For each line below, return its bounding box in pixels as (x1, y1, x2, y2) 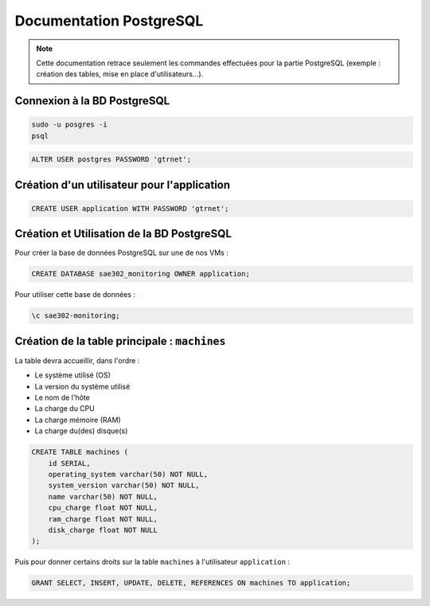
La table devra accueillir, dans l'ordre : (14, 355, 140, 366)
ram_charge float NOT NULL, (48, 514, 158, 523)
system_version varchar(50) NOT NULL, (48, 481, 200, 490)
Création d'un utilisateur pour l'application (14, 178, 231, 191)
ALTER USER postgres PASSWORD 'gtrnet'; (31, 155, 191, 164)
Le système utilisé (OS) (34, 370, 111, 380)
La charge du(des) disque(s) (34, 426, 128, 436)
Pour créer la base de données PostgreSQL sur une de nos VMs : (14, 248, 229, 258)
